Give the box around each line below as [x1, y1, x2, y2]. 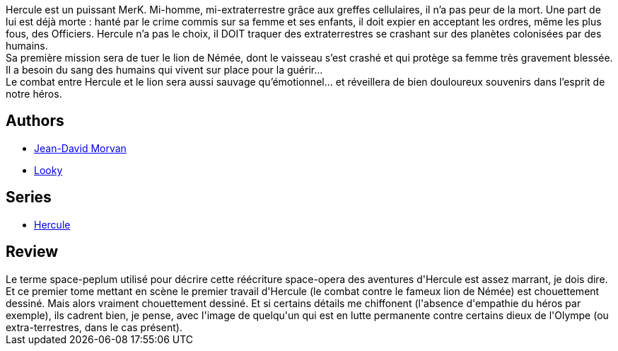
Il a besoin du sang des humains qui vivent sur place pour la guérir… [6, 64, 323, 76]
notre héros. [6, 88, 62, 100]
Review [6, 243, 59, 261]
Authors [6, 112, 64, 130]
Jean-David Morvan [34, 142, 127, 154]
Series [6, 188, 52, 207]
